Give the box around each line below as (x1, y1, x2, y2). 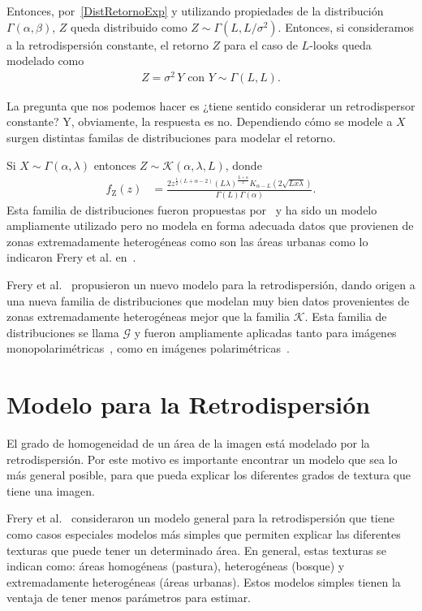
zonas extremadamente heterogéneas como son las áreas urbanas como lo (6, 232, 368, 249)
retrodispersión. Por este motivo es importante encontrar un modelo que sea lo (6, 450, 398, 467)
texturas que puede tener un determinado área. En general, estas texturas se (6, 541, 386, 558)
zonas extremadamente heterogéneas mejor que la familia (6, 308, 291, 325)
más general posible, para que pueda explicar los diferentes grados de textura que (6, 466, 411, 483)
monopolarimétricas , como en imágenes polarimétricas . (6, 340, 290, 357)
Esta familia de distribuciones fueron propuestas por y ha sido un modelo (6, 201, 377, 218)
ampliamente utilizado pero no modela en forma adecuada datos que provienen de (6, 217, 414, 234)
